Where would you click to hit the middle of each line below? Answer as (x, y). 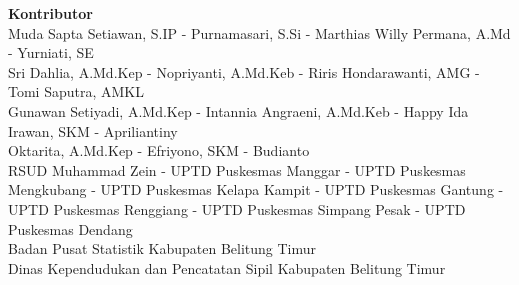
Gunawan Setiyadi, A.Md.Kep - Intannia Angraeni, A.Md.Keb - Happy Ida (238, 110)
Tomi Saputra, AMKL (76, 91)
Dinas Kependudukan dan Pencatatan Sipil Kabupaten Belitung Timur (227, 267)
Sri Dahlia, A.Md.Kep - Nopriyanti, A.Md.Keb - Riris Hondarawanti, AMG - (244, 71)
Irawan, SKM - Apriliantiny (93, 130)
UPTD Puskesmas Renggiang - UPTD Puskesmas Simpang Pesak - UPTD (237, 208)
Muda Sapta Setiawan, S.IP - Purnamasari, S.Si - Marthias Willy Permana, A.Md (259, 32)
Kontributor (50, 13)
